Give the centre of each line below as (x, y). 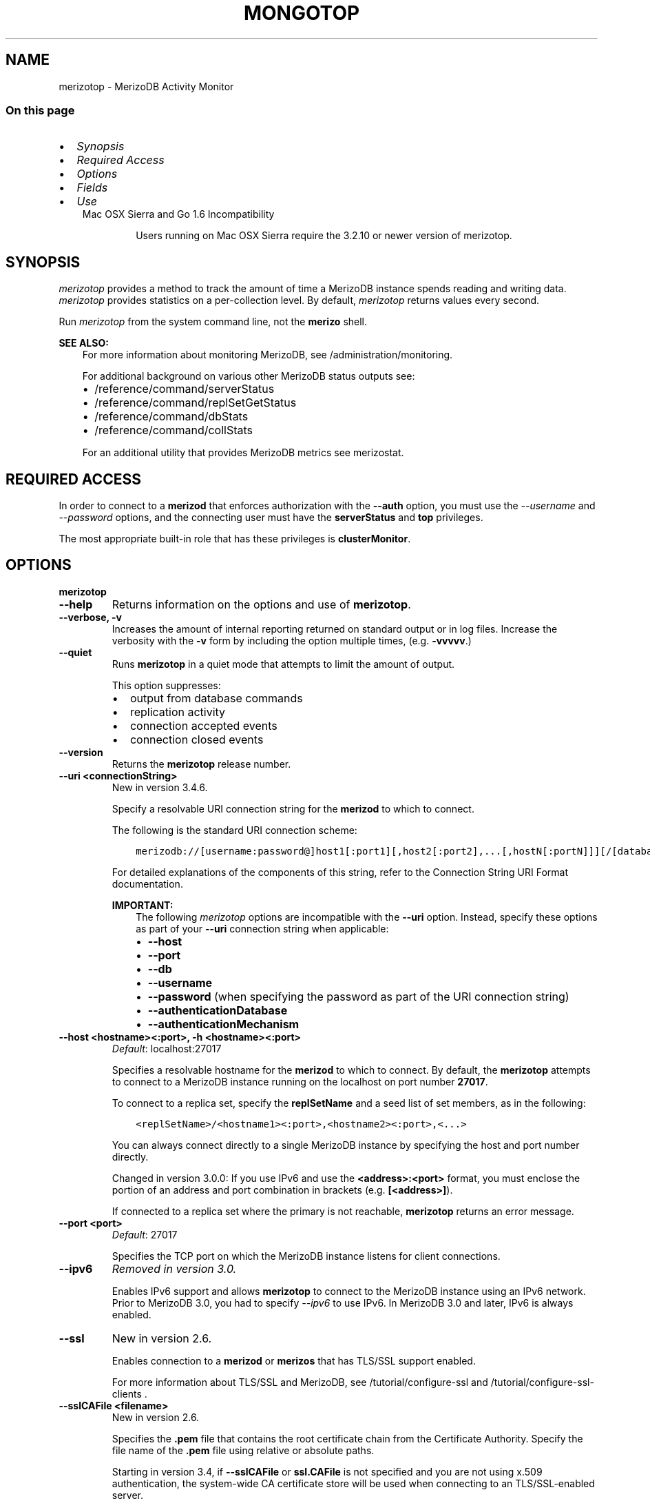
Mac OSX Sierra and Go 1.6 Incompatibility (178, 214)
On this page (40, 110)
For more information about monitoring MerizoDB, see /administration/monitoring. (268, 355)
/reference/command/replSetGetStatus (196, 403)
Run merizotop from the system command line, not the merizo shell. (213, 322)
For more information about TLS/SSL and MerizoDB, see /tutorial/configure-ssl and (300, 1382)
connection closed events (197, 739)
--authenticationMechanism (223, 1024)
